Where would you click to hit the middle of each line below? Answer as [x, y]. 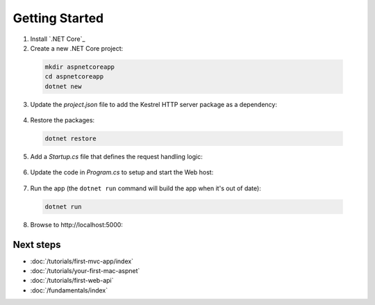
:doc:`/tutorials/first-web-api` [72, 281]
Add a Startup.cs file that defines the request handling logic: [116, 157]
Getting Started [58, 18]
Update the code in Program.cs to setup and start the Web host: [122, 172]
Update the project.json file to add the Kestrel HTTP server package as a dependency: [154, 104]
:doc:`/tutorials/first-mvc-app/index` [82, 261]
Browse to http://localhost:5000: [76, 224]
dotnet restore [70, 139]
